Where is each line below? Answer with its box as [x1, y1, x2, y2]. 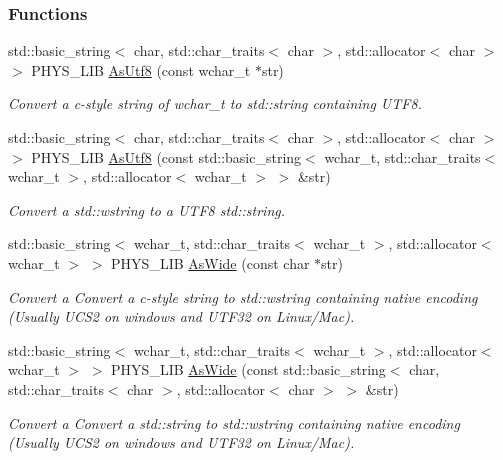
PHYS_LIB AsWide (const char [111, 252, 310, 273]
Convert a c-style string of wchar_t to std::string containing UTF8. [8, 93, 422, 114]
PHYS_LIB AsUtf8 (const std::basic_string [31, 146, 302, 167]
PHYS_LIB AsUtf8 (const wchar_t [31, 59, 251, 80]
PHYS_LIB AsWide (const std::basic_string [111, 359, 386, 380]
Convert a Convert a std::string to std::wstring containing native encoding [8, 412, 460, 433]
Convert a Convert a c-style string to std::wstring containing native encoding [8, 286, 478, 307]
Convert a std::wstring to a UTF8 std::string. [8, 199, 286, 220]
